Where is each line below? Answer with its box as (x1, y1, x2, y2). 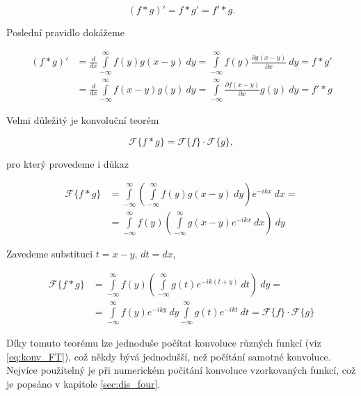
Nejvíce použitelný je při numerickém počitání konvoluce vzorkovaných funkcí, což (6, 363, 356, 377)
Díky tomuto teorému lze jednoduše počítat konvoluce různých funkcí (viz (6, 335, 321, 350)
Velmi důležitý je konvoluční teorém (6, 113, 159, 127)
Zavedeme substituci (6, 246, 93, 261)
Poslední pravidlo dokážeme (6, 25, 125, 39)
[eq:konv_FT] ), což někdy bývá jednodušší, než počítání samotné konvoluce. (6, 349, 331, 363)
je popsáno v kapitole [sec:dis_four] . (6, 376, 161, 390)
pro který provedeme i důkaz (6, 156, 129, 171)
